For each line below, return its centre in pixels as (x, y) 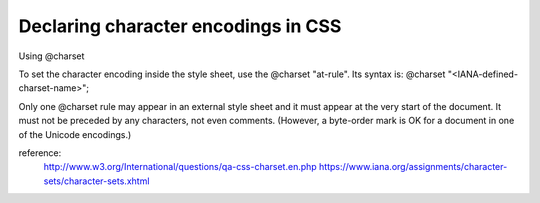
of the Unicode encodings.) (75, 134)
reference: (40, 152)
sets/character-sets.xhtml (96, 181)
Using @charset (51, 56)
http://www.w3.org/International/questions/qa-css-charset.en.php (180, 167)
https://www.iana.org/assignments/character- (413, 167)
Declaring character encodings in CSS (180, 26)
